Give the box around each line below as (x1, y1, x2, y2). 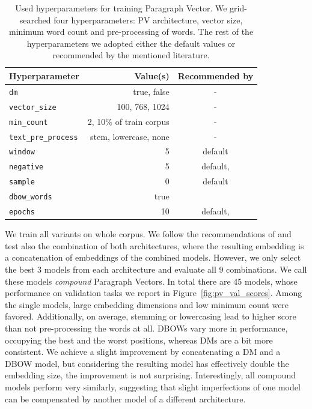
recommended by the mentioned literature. (52, 49, 210, 61)
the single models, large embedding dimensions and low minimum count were (5, 298, 289, 311)
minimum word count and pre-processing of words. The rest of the (9, 25, 254, 38)
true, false (133, 85, 170, 97)
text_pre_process (9, 133, 78, 142)
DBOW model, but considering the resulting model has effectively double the (5, 357, 289, 369)
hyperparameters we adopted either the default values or (26, 37, 236, 49)
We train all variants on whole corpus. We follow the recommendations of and (5, 228, 292, 240)
